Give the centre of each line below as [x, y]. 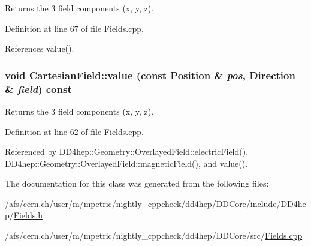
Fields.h [28, 215]
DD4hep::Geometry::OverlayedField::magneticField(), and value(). [126, 163]
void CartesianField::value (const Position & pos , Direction [150, 75]
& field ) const [38, 88]
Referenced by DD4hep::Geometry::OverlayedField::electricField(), [127, 151]
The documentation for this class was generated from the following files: [137, 183]
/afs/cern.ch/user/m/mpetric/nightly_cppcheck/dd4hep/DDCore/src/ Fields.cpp [154, 235]
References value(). [40, 48]
